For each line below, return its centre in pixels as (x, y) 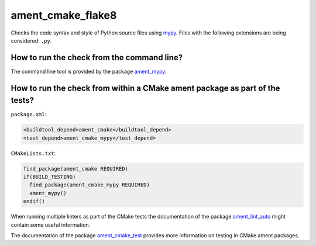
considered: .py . (31, 40)
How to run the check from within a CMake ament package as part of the (145, 88)
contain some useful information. (51, 224)
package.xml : (29, 115)
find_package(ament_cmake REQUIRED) (76, 169)
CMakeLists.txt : (33, 153)
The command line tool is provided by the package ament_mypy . (89, 71)
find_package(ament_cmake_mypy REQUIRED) (90, 185)
